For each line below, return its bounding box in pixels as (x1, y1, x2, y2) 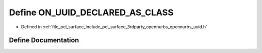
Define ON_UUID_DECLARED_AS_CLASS (9, 7, 174, 18)
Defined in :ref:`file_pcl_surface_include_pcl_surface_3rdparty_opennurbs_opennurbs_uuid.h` (21, 24, 208, 30)
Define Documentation (9, 36, 79, 44)
